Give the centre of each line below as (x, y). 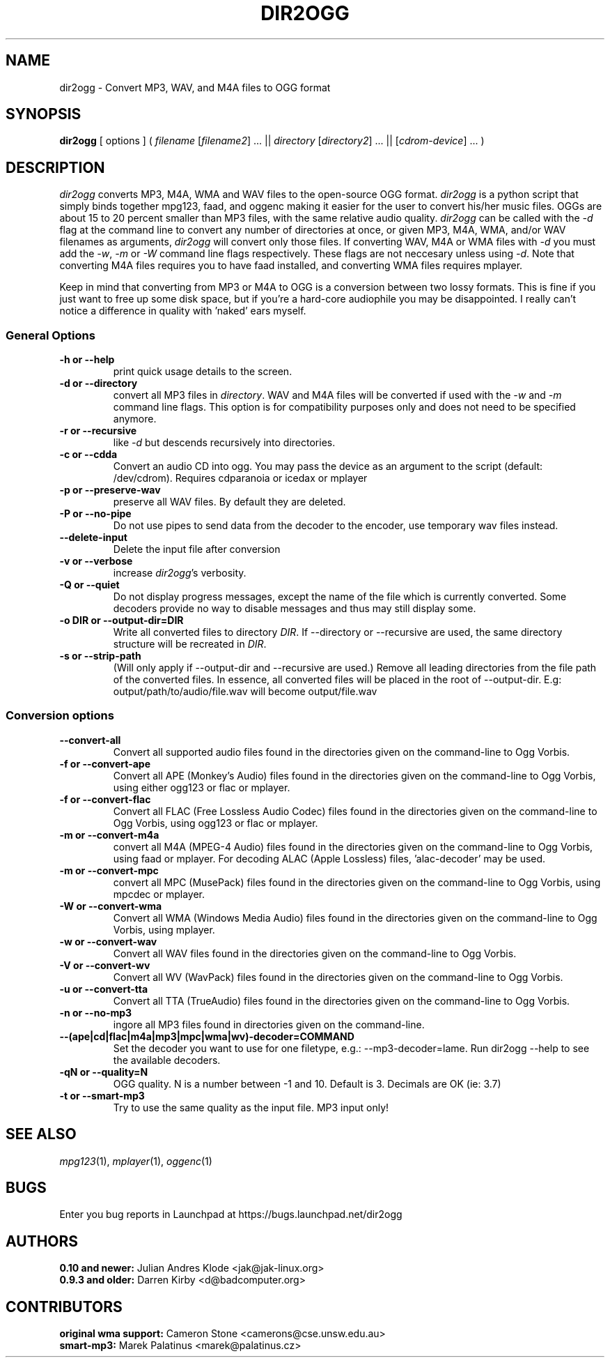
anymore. (135, 419)
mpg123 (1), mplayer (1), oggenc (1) (136, 1161)
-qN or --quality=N (104, 1072)
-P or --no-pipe (95, 514)
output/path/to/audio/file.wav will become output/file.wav (245, 692)
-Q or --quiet (89, 585)
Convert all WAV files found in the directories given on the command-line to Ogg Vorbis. (315, 953)
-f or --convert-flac (105, 799)
